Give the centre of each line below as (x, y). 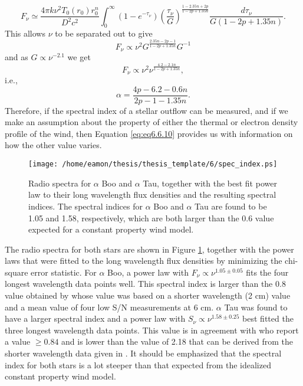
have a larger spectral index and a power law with (95, 318)
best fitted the (268, 318)
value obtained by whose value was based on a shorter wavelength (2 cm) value (148, 295)
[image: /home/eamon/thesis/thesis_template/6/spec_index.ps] (153, 164)
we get (79, 57)
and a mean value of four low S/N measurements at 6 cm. (109, 307)
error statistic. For (64, 272)
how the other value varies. (53, 145)
